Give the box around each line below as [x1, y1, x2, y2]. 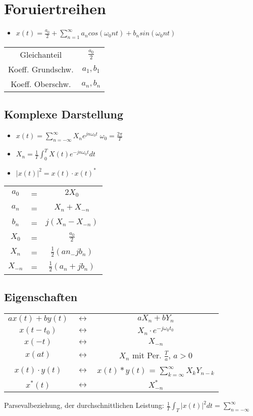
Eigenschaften [4, 289, 78, 305]
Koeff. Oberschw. [11, 77, 71, 90]
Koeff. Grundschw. [8, 63, 74, 75]
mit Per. [132, 349, 162, 361]
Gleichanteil [20, 48, 62, 60]
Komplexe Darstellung [4, 106, 123, 122]
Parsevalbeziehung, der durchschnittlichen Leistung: [4, 400, 164, 410]
